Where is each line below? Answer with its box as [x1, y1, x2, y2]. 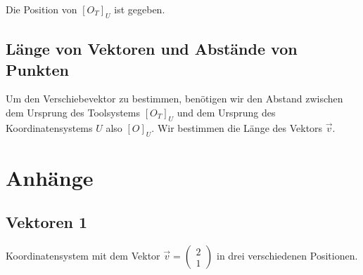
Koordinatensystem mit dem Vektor [6, 248, 160, 263]
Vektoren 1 [6, 211, 88, 233]
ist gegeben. [114, 2, 165, 16]
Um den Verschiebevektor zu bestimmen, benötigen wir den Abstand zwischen [6, 91, 343, 106]
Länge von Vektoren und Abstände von [6, 38, 298, 60]
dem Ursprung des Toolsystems [6, 105, 141, 119]
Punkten [6, 58, 69, 80]
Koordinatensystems [6, 120, 93, 135]
